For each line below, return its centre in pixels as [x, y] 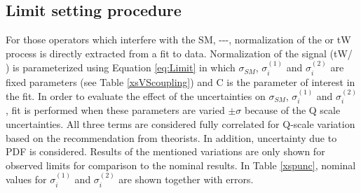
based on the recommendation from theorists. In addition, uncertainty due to [171, 137]
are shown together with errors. [186, 179]
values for [26, 179]
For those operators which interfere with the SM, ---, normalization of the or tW [178, 40]
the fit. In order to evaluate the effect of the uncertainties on [136, 96]
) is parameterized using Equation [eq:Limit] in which [121, 67]
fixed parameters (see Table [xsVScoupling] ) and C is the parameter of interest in [180, 81]
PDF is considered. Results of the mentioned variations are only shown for [165, 151]
